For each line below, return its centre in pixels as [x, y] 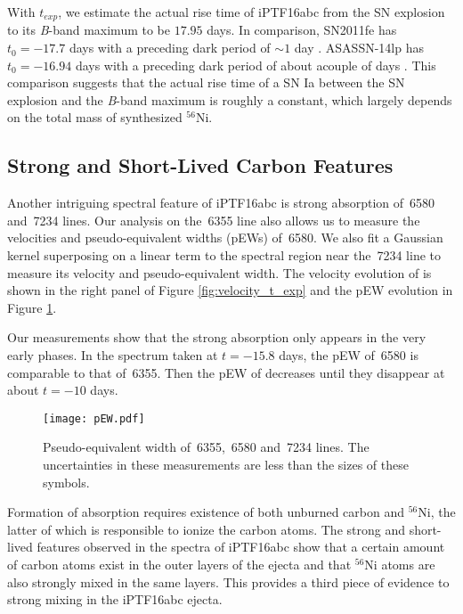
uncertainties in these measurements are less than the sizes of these [226, 464]
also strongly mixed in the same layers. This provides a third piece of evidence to [228, 581]
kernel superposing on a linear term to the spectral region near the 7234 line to [224, 255]
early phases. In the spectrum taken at [113, 354]
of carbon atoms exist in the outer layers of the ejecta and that [179, 564]
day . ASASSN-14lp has [359, 48]
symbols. [66, 482]
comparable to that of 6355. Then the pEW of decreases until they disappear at [226, 372]
